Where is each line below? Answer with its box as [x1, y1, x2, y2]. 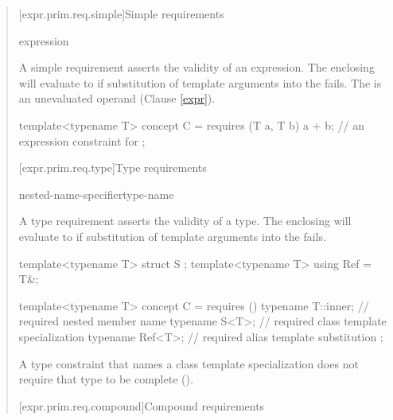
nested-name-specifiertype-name [18, 185, 174, 202]
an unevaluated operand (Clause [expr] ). [18, 90, 216, 107]
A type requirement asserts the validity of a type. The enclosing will [18, 212, 352, 229]
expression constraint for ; [18, 132, 146, 149]
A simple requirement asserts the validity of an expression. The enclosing [18, 59, 375, 76]
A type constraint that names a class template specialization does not [18, 355, 359, 371]
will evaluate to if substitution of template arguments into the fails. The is [18, 74, 382, 91]
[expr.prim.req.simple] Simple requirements [18, 6, 224, 21]
